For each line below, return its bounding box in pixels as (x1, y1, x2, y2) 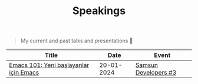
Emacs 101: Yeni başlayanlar (9, 61, 90, 69)
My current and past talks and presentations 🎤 (20, 37, 134, 45)
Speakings (72, 4, 126, 18)
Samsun (135, 61, 158, 69)
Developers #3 (135, 69, 177, 77)
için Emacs (9, 69, 39, 77)
